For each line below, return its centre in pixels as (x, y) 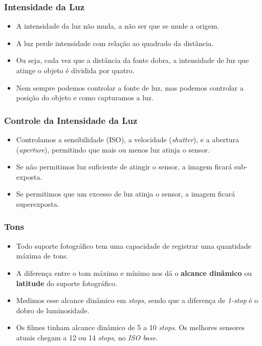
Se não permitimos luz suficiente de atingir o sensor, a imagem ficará (124, 167)
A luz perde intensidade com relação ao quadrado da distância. (115, 43)
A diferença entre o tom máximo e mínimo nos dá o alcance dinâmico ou (134, 273)
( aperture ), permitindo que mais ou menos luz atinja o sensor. (113, 149)
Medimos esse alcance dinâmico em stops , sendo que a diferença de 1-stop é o (137, 300)
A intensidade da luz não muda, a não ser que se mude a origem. (118, 26)
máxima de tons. (42, 256)
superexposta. (38, 203)
